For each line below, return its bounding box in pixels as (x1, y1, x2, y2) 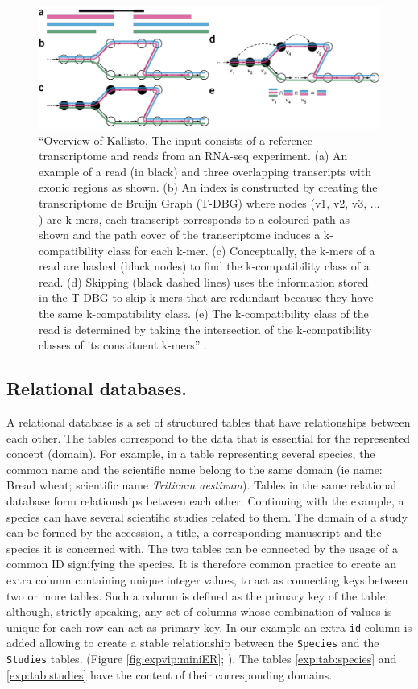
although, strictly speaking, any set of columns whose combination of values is (6, 603, 392, 620)
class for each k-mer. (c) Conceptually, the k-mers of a (107, 241, 375, 258)
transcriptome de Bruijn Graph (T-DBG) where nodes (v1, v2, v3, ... (39, 194, 380, 211)
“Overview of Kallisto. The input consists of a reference (39, 131, 312, 148)
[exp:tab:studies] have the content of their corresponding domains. (6, 666, 333, 683)
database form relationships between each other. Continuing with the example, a (6, 493, 404, 510)
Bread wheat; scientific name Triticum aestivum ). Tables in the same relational (6, 477, 397, 493)
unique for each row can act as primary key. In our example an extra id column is (6, 618, 412, 635)
